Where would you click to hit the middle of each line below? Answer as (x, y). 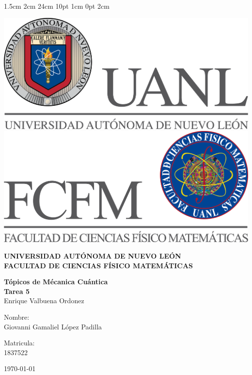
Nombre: (17, 317)
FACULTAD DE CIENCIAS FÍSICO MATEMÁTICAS (99, 265)
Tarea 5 (17, 291)
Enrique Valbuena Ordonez (44, 301)
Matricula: (19, 343)
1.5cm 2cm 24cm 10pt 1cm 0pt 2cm (57, 6)
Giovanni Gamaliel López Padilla (53, 326)
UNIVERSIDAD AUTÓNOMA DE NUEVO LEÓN (93, 255)
